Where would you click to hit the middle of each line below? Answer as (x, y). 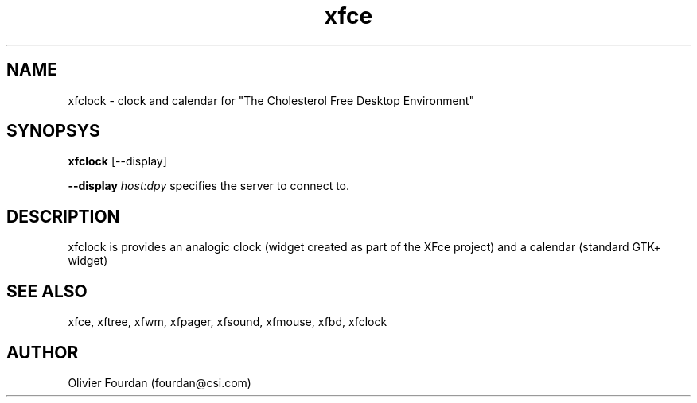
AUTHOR (43, 352)
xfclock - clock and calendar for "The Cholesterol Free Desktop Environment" (271, 100)
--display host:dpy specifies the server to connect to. (209, 186)
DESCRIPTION (63, 216)
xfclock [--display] (117, 161)
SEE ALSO (47, 291)
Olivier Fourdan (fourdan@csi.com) (160, 382)
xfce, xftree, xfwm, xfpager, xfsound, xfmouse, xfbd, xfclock (228, 322)
